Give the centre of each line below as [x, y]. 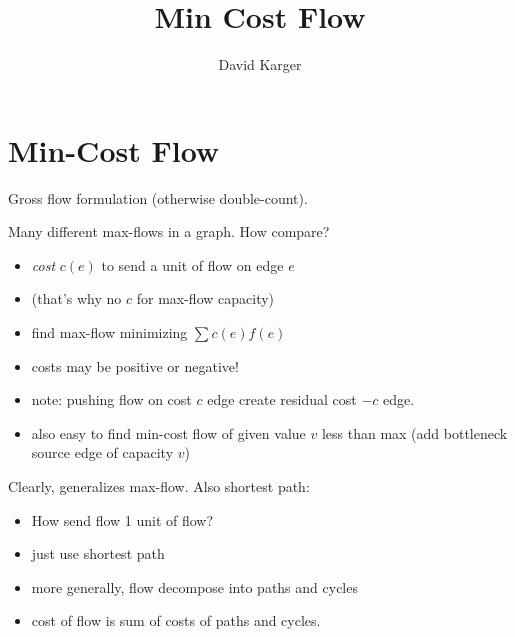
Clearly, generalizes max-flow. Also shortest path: [159, 486]
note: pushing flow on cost [111, 399]
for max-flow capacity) [205, 298]
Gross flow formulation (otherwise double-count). [158, 197]
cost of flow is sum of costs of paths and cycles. [176, 620]
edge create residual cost [282, 399]
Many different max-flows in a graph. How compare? [169, 231]
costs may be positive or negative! [135, 365]
